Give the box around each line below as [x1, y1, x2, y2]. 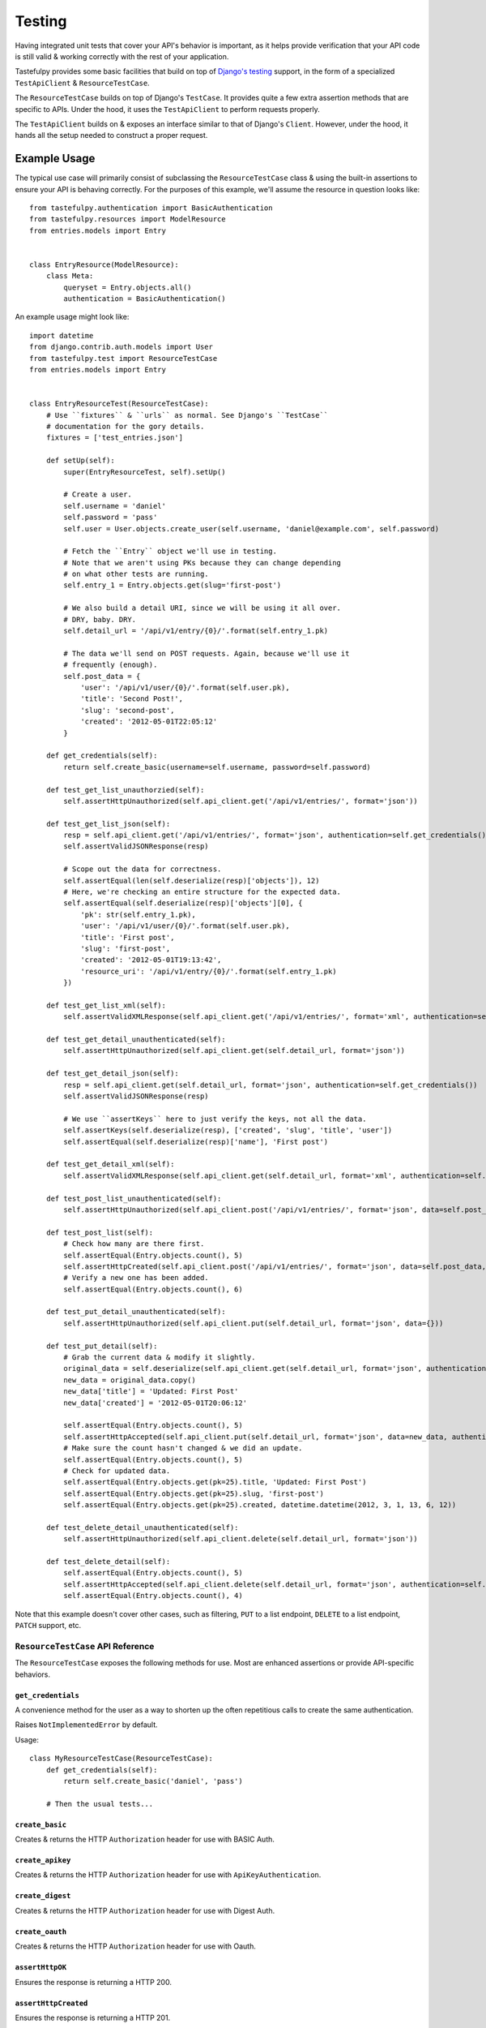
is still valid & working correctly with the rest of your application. [15, 51, 229, 61]
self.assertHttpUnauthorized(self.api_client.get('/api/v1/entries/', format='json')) [63, 796, 419, 806]
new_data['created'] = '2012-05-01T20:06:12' [63, 1398, 247, 1407]
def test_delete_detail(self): [45, 1558, 171, 1566]
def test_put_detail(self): [45, 1341, 158, 1351]
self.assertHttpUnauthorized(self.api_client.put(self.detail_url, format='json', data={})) [63, 1318, 444, 1328]
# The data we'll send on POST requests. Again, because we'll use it [63, 649, 350, 658]
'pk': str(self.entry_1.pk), [80, 909, 196, 919]
